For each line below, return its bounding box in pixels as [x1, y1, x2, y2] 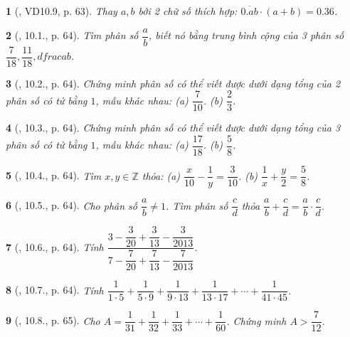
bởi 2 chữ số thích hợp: [138, 4, 238, 18]
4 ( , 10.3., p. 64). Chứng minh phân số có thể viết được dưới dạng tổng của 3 [6, 120, 341, 135]
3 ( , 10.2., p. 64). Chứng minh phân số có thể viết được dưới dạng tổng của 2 [6, 75, 341, 90]
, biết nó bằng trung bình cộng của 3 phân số [148, 28, 344, 43]
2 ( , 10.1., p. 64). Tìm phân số [6, 28, 139, 43]
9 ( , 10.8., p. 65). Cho [6, 313, 100, 328]
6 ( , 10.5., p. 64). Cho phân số [6, 198, 137, 213]
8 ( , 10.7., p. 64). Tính [6, 282, 104, 297]
